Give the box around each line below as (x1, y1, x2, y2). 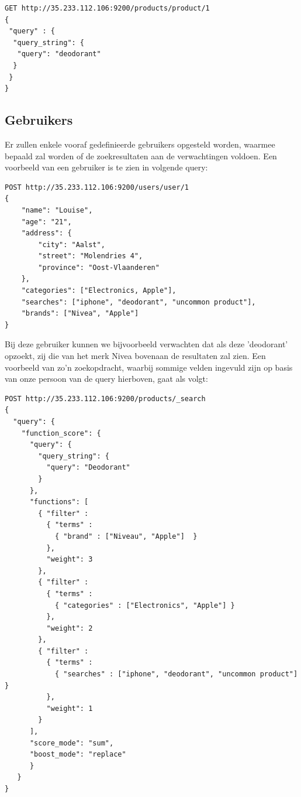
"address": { (21, 229, 72, 238)
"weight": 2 (46, 624, 93, 632)
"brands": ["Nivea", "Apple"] (21, 309, 139, 318)
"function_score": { (21, 429, 101, 437)
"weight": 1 (46, 704, 93, 713)
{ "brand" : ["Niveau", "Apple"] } (54, 532, 198, 541)
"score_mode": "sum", (29, 738, 114, 747)
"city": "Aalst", (38, 240, 105, 249)
